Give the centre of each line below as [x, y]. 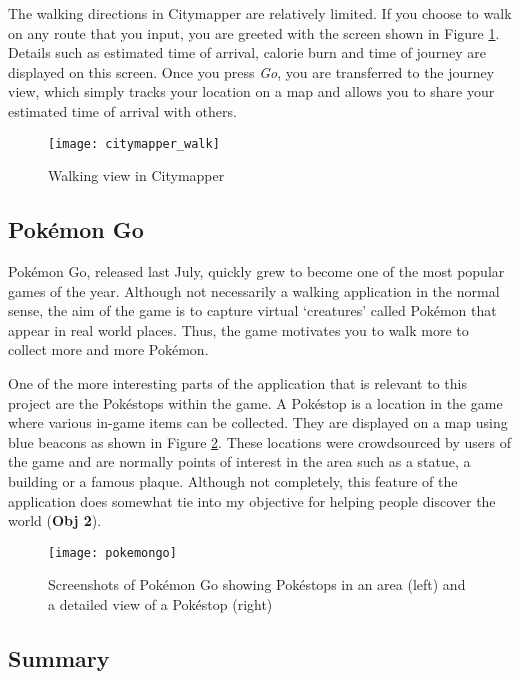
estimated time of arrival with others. [122, 110]
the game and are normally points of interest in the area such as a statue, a [239, 461]
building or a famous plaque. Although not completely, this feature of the [233, 480]
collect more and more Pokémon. [108, 349]
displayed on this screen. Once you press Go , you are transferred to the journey [251, 71]
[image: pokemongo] [112, 552]
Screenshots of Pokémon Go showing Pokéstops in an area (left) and [257, 584]
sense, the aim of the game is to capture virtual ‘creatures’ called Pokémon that [252, 310]
